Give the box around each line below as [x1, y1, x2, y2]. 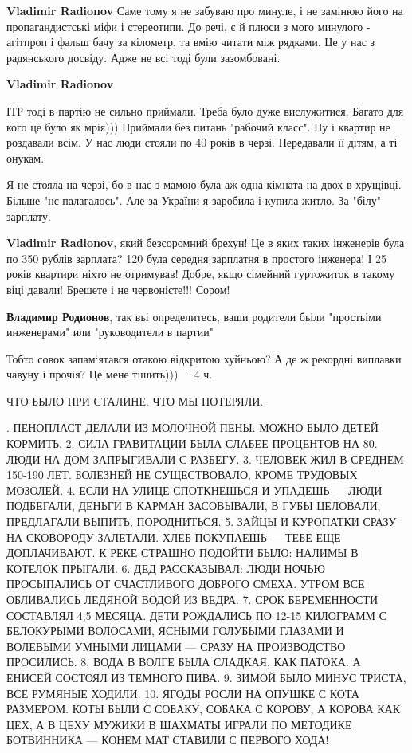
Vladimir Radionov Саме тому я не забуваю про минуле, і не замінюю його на [6, 2, 403, 18]
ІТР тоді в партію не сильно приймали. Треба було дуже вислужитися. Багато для [6, 102, 404, 119]
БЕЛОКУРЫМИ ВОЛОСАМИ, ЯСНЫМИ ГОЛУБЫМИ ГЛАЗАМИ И [6, 622, 344, 639]
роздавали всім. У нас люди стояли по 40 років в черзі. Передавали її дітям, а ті [6, 134, 398, 151]
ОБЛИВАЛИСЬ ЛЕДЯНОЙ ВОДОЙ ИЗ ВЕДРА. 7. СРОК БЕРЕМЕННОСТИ [6, 591, 379, 607]
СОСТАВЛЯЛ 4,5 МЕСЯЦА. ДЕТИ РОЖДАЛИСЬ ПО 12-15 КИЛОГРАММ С [6, 606, 387, 623]
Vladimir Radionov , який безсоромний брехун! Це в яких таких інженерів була [6, 234, 405, 251]
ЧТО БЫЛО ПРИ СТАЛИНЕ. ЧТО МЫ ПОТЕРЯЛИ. [6, 392, 264, 409]
